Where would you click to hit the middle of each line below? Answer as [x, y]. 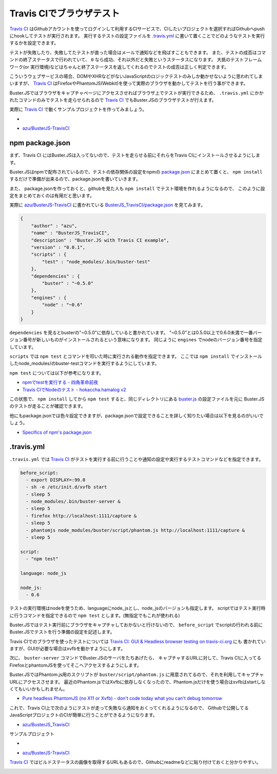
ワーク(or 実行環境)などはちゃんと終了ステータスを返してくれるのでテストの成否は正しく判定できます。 [119, 67]
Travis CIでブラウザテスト [65, 13]
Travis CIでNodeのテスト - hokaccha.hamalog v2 [74, 390]
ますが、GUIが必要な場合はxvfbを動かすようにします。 [67, 649]
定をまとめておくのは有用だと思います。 [52, 196]
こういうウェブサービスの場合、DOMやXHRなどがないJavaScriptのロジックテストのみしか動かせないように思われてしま [136, 76]
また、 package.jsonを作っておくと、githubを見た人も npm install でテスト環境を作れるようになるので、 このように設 [137, 188]
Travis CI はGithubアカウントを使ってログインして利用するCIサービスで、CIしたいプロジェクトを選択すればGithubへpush [137, 29]
